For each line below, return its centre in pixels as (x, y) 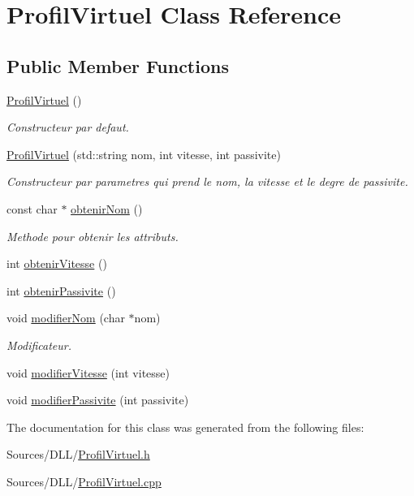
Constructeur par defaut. (68, 127)
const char (32, 208)
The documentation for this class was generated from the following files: (185, 427)
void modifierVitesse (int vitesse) (88, 372)
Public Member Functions (118, 65)
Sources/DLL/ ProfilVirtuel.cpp (84, 481)
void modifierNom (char (66, 318)
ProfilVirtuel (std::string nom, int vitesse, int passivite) (144, 154)
